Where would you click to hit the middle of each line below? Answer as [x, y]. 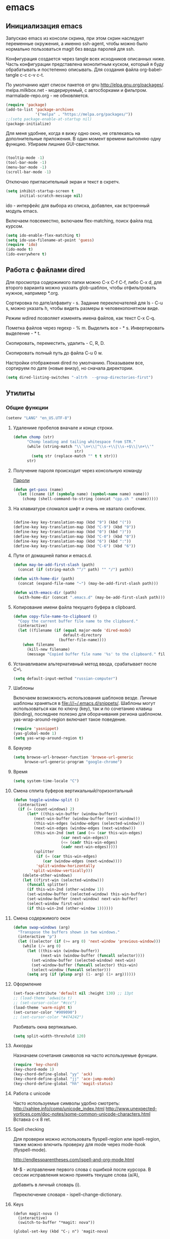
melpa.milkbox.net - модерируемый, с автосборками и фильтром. [77, 90]
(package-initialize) [29, 124]
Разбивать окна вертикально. [45, 1026]
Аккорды [23, 1046]
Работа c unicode [32, 1093]
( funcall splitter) [47, 885]
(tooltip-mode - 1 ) [25, 158]
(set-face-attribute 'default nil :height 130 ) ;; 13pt [73, 994]
